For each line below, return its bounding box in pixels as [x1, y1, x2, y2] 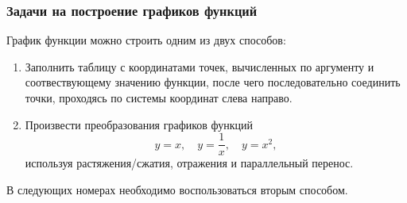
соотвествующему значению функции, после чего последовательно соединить [25, 74, 401, 90]
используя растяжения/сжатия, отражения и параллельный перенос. [25, 155, 354, 171]
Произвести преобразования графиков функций [25, 116, 254, 132]
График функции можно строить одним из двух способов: [6, 32, 286, 48]
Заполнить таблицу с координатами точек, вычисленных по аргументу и [25, 58, 374, 75]
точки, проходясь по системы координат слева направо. [25, 90, 293, 105]
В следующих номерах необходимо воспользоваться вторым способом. [6, 181, 348, 197]
